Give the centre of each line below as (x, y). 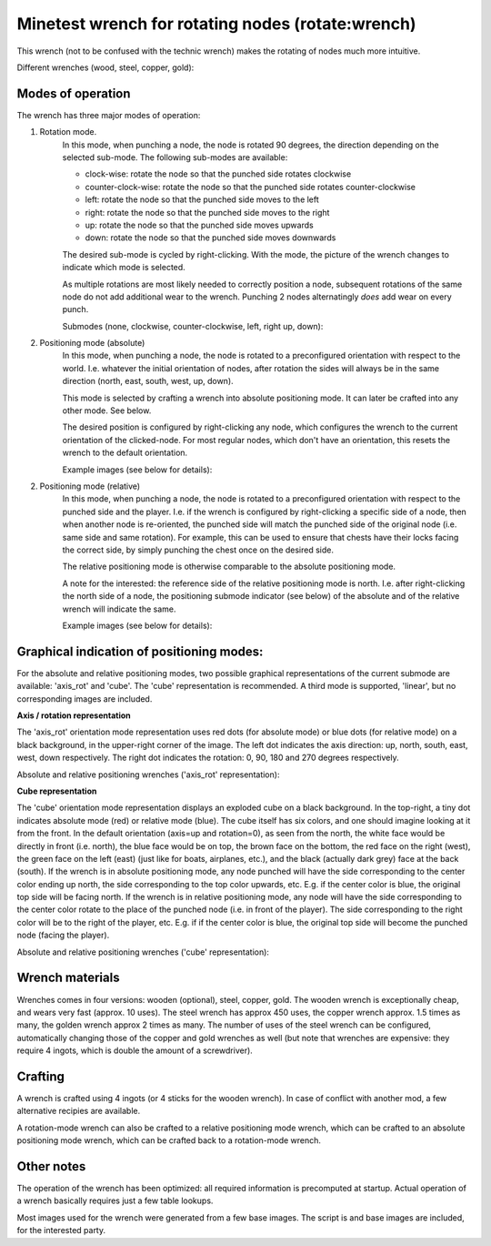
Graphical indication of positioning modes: (140, 651)
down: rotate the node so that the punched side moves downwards (210, 238)
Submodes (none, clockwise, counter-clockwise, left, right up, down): (193, 326)
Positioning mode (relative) (90, 486)
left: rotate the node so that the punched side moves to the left (202, 199)
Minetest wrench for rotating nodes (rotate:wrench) (217, 24)
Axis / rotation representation (74, 715)
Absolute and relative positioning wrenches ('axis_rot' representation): (148, 775)
